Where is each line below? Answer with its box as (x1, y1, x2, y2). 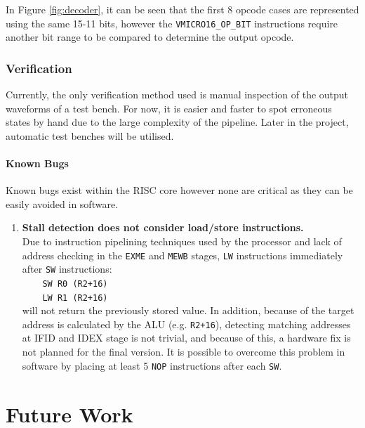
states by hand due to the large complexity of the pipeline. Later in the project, (6, 115, 349, 129)
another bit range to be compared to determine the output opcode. (6, 30, 294, 44)
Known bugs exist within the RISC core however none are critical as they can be (6, 183, 353, 197)
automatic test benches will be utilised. (6, 128, 174, 143)
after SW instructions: (22, 261, 112, 276)
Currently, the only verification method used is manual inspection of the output (6, 87, 349, 102)
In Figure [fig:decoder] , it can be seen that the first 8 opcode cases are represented (6, 2, 359, 16)
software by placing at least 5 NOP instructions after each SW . (22, 358, 282, 372)
